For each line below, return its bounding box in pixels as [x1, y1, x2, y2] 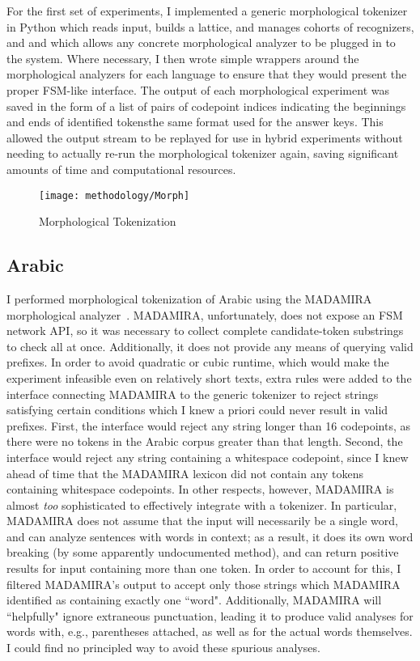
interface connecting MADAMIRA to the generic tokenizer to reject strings [6, 385, 379, 402]
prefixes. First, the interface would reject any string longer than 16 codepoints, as [6, 417, 410, 434]
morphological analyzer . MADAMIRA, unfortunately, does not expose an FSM [6, 306, 403, 323]
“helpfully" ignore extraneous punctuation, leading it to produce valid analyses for [6, 607, 414, 624]
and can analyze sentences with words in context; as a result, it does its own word [6, 528, 414, 544]
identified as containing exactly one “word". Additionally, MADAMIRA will [6, 591, 382, 608]
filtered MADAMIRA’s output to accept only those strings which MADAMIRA [6, 575, 401, 592]
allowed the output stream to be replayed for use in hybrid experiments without [6, 129, 403, 146]
